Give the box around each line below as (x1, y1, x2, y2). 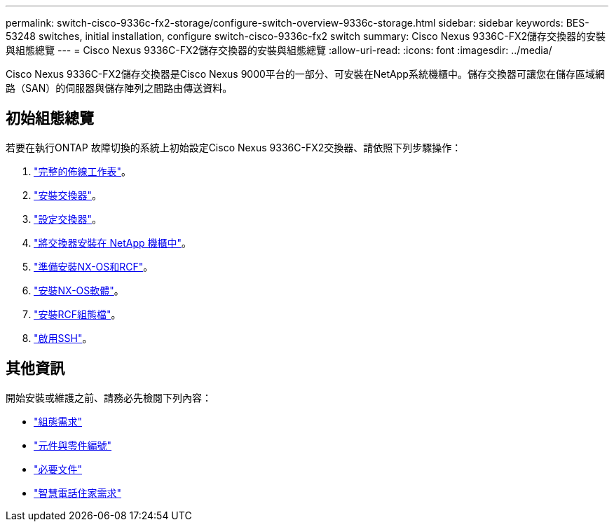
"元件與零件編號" (34, 439, 112, 451)
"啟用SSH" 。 (34, 331, 93, 344)
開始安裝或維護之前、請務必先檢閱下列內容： (6, 391, 212, 404)
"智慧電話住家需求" (34, 486, 122, 499)
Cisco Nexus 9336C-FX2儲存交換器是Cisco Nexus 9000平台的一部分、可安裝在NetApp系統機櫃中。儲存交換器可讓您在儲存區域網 (6, 68, 605, 80)
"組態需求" (34, 415, 83, 427)
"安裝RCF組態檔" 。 (34, 308, 121, 320)
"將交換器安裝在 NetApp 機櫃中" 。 (34, 236, 192, 249)
